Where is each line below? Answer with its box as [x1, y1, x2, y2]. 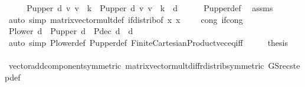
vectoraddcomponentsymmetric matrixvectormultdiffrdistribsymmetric [8, 59, 264, 71]
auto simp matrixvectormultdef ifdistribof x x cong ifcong [8, 13, 243, 25]
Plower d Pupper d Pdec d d [8, 25, 133, 37]
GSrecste [268, 59, 300, 71]
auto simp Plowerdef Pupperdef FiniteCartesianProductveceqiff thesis [8, 36, 288, 48]
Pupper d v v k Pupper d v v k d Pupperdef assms [27, 2, 273, 14]
